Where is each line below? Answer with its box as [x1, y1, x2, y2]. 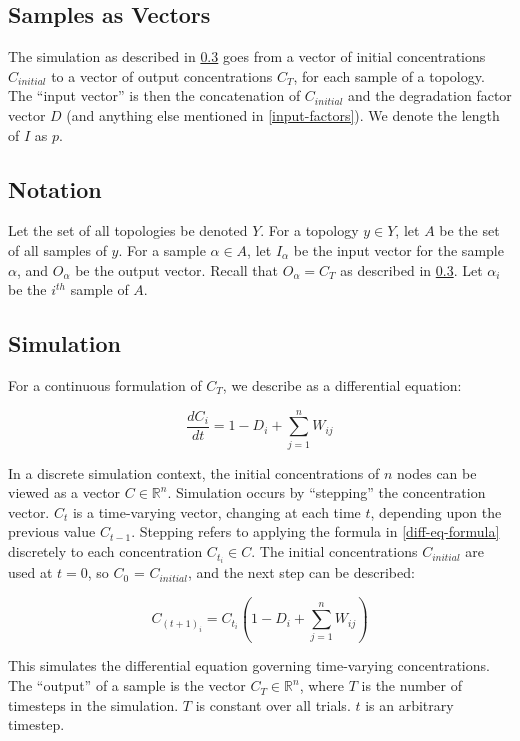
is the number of [361, 675, 463, 696]
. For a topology [260, 220, 359, 241]
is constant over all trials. [195, 694, 351, 715]
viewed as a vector [8, 482, 121, 503]
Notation [8, 173, 102, 204]
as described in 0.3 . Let [340, 259, 483, 280]
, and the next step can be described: [187, 562, 415, 583]
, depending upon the [370, 501, 502, 522]
